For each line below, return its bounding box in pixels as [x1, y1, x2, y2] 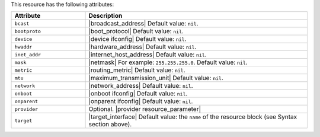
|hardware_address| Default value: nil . [88, 43, 197, 51]
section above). [88, 120, 132, 129]
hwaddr [14, 43, 33, 50]
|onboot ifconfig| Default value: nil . [88, 90, 188, 98]
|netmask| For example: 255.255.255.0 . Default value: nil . [88, 58, 248, 66]
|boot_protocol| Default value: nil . [88, 27, 184, 36]
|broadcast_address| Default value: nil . [88, 20, 199, 28]
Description [88, 12, 123, 20]
